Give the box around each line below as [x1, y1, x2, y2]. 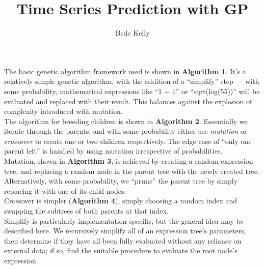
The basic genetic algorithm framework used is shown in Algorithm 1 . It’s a [4, 66, 246, 76]
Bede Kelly [115, 27, 150, 38]
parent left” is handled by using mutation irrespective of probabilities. [4, 145, 223, 156]
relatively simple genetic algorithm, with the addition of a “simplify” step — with [4, 76, 259, 86]
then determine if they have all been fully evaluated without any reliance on [4, 235, 242, 246]
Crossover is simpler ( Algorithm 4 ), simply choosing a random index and [4, 195, 237, 206]
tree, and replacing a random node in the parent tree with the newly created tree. [4, 165, 259, 176]
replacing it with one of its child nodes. [4, 185, 126, 196]
